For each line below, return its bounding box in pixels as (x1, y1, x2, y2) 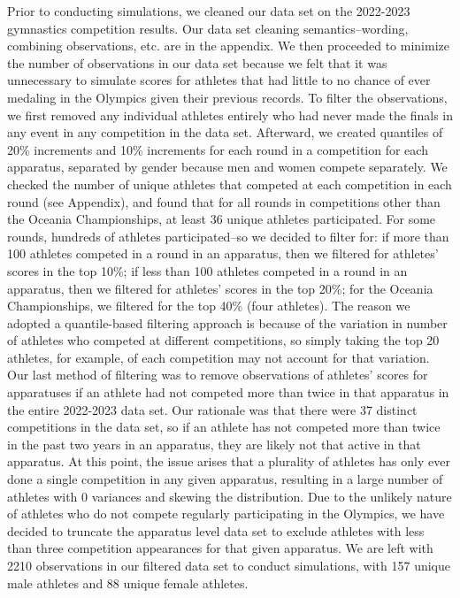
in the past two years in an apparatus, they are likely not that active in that (7, 434, 421, 453)
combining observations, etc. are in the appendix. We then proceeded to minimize (7, 36, 449, 55)
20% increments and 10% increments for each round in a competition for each (7, 140, 428, 158)
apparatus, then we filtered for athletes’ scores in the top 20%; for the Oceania (7, 279, 433, 297)
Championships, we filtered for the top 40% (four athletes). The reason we (7, 296, 410, 315)
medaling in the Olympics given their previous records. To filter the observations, (7, 88, 448, 106)
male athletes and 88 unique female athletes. (7, 573, 249, 592)
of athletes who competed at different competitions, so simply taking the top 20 (7, 331, 440, 349)
